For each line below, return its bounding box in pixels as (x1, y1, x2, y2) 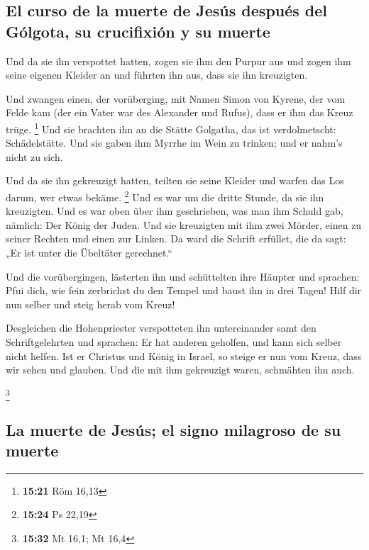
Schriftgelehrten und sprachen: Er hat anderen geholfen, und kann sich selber (6, 335, 342, 349)
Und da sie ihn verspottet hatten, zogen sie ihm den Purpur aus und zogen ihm (6, 53, 351, 68)
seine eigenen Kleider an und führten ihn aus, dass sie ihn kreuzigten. (6, 67, 308, 82)
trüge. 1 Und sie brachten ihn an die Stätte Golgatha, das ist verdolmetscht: (6, 119, 336, 136)
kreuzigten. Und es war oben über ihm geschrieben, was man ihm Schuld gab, (6, 203, 343, 218)
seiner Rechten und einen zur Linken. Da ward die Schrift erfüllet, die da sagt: (6, 231, 346, 246)
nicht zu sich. (6, 149, 63, 164)
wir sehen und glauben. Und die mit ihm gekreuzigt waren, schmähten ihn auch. (6, 362, 355, 377)
